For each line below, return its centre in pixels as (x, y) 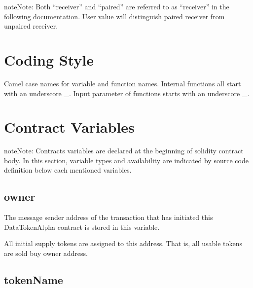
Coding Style (49, 59)
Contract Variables (69, 127)
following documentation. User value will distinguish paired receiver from (114, 16)
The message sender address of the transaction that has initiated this (108, 217)
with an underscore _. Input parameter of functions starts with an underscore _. (127, 93)
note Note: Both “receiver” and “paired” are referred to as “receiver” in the (117, 6)
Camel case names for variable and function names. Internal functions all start (123, 83)
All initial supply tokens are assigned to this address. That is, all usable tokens (123, 243)
